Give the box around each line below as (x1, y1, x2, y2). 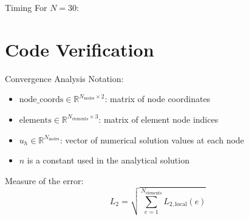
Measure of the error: (5, 174, 84, 187)
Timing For (5, 1, 47, 13)
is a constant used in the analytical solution (27, 154, 189, 167)
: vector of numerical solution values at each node (60, 133, 244, 146)
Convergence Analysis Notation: (5, 72, 124, 84)
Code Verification (5, 36, 154, 61)
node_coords (19, 95, 64, 105)
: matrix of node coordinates (104, 92, 211, 105)
